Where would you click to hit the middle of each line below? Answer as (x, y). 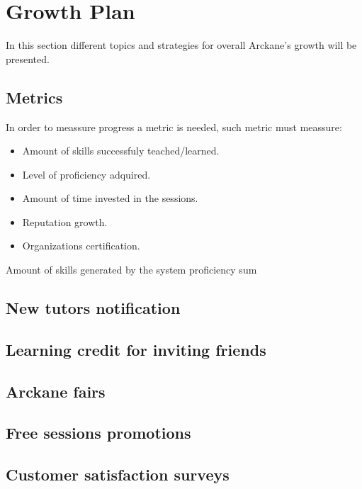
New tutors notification (93, 308)
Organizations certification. (81, 246)
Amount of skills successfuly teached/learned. (121, 151)
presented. (28, 58)
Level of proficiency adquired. (86, 174)
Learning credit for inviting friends (136, 349)
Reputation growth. (65, 221)
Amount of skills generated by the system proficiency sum (131, 270)
